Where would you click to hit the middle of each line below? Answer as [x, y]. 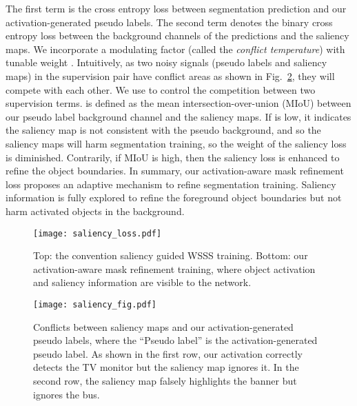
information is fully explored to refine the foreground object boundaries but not [174, 197]
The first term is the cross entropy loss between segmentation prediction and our [176, 8]
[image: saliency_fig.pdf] [95, 304]
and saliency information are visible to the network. [142, 282]
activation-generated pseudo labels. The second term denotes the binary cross [169, 22]
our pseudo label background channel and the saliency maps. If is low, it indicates [178, 116]
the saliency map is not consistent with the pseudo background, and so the [163, 130]
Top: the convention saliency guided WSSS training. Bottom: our [171, 255]
